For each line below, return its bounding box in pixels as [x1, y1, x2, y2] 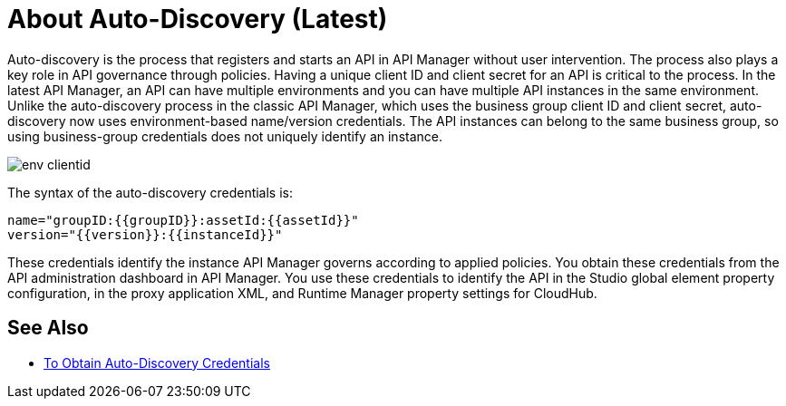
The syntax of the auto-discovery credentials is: [7, 184, 294, 200]
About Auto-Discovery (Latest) [7, 4, 388, 34]
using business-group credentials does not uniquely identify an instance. [7, 128, 443, 144]
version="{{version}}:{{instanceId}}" [7, 227, 283, 242]
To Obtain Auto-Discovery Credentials [44, 354, 270, 371]
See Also [7, 316, 89, 340]
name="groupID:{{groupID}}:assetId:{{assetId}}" [7, 212, 359, 227]
